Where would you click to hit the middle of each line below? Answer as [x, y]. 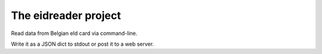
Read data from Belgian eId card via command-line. [74, 33]
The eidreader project [66, 15]
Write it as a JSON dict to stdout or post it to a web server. [83, 44]
